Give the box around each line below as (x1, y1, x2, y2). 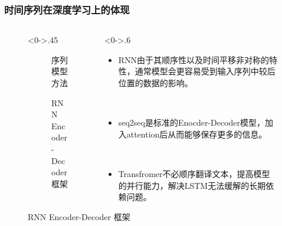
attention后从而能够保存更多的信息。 (126, 127, 267, 140)
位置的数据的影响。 (118, 77, 193, 89)
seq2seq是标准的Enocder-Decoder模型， (118, 116, 265, 129)
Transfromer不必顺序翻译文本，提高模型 (118, 167, 270, 179)
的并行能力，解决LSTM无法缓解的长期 (118, 179, 266, 191)
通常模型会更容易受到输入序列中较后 (135, 65, 276, 77)
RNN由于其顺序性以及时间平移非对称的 (118, 53, 270, 65)
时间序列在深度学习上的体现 (4, 2, 130, 17)
